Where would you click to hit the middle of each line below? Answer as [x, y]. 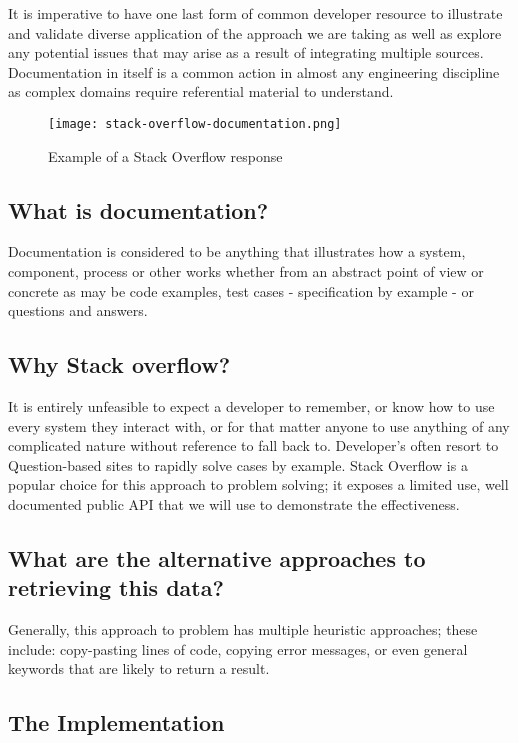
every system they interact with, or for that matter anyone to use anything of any [259, 425]
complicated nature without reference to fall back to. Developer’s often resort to [253, 445]
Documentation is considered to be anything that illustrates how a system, [237, 251]
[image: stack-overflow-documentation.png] [195, 123]
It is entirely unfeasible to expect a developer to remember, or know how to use [251, 406]
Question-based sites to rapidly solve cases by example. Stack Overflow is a [238, 464]
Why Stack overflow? [119, 364]
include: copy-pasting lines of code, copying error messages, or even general [238, 648]
